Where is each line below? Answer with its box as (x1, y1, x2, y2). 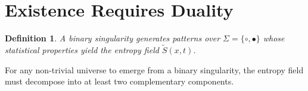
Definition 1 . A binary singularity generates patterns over (5, 32, 220, 44)
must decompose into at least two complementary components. (5, 75, 234, 87)
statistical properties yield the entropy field (5, 43, 159, 56)
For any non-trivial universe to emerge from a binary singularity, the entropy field (5, 63, 304, 76)
